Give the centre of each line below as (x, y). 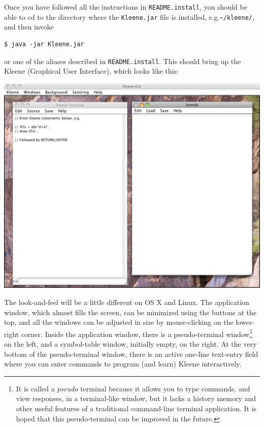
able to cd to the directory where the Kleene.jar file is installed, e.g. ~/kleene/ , (129, 17)
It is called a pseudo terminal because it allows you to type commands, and (133, 388)
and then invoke (29, 27)
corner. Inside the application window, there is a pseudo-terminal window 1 (137, 333)
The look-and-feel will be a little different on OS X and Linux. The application (127, 302)
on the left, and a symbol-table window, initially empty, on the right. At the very (130, 343)
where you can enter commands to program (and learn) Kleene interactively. (123, 364)
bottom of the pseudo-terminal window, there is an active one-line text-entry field (131, 354)
